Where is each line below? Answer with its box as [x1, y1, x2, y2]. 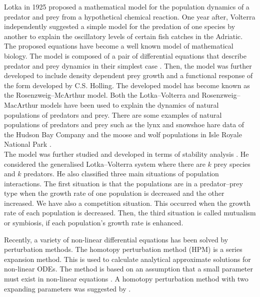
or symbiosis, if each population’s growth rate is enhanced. [4, 217, 183, 228]
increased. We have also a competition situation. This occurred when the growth [4, 197, 250, 208]
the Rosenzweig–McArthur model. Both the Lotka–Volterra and [4, 90, 199, 100]
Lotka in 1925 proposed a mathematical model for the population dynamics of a [4, 2, 249, 12]
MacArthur [4, 99, 38, 110]
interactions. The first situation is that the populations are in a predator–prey [4, 178, 243, 188]
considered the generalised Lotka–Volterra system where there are [4, 158, 205, 169]
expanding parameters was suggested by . [4, 283, 131, 293]
